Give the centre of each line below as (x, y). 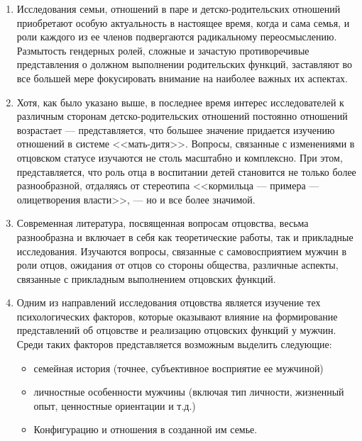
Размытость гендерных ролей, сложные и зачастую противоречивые (163, 50)
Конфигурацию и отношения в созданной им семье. (146, 429)
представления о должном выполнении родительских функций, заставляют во (185, 64)
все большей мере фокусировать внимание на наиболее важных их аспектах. (182, 78)
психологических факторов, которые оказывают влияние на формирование (177, 316)
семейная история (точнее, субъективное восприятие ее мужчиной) (179, 368)
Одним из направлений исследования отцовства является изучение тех (169, 302)
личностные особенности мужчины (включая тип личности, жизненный (189, 392)
